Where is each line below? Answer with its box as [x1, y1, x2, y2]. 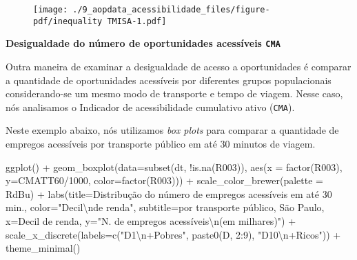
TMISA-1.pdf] [107, 16, 167, 26]
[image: [33, 5, 68, 14]
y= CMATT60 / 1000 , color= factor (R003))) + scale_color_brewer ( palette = [6, 173, 323, 188]
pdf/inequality [33, 16, 103, 26]
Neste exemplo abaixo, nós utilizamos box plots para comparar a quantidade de [6, 123, 339, 137]
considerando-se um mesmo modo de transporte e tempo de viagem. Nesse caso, [6, 86, 343, 101]
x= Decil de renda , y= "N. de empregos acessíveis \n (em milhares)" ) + [6, 213, 296, 228]
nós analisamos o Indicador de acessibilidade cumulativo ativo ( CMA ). [6, 99, 295, 114]
